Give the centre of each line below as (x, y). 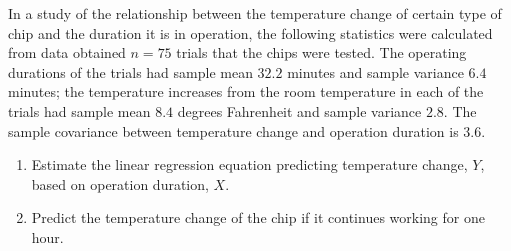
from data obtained (67, 52)
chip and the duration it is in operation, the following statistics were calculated (250, 32)
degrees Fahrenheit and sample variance (299, 110)
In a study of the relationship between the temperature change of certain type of (255, 13)
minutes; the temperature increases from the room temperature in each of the (246, 91)
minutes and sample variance (375, 71)
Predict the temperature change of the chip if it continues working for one (258, 217)
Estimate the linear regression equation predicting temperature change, (249, 164)
